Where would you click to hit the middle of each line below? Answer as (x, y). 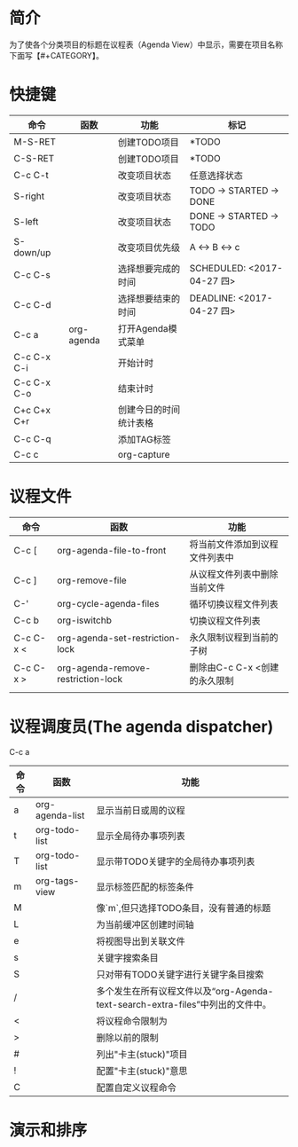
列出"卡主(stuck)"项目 (142, 1054)
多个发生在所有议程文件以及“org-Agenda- (185, 991)
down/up (32, 252)
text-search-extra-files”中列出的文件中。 (184, 1004)
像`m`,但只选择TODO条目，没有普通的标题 (184, 907)
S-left (26, 221)
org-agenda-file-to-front (112, 550)
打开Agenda (143, 328)
